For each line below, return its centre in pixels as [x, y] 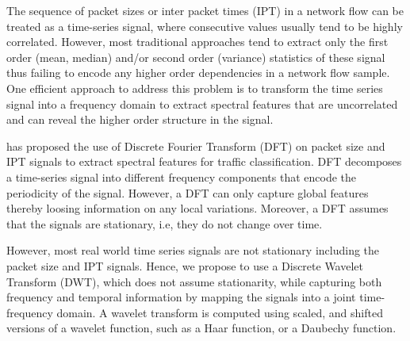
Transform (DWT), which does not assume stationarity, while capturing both [194, 281]
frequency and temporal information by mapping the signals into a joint [181, 297]
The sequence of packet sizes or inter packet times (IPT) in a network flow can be [205, 10]
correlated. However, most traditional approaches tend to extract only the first [197, 42]
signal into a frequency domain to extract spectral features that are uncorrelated [202, 103]
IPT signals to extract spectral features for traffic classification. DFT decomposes [204, 161]
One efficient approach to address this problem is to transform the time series [195, 88]
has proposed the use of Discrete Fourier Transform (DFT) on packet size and [196, 146]
